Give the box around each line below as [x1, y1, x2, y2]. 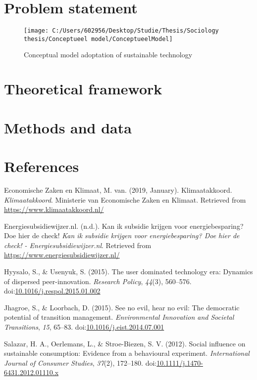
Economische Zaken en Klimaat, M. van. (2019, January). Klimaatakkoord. [4, 184, 232, 195]
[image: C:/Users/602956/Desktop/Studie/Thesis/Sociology [24, 27, 219, 35]
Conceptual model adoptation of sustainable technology [24, 49, 193, 60]
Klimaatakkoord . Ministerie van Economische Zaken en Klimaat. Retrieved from [4, 194, 246, 205]
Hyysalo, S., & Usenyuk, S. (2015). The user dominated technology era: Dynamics [4, 266, 253, 277]
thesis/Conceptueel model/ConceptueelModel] [24, 35, 173, 42]
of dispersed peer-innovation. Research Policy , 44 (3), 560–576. [4, 276, 192, 286]
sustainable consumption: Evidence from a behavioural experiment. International [4, 348, 250, 358]
